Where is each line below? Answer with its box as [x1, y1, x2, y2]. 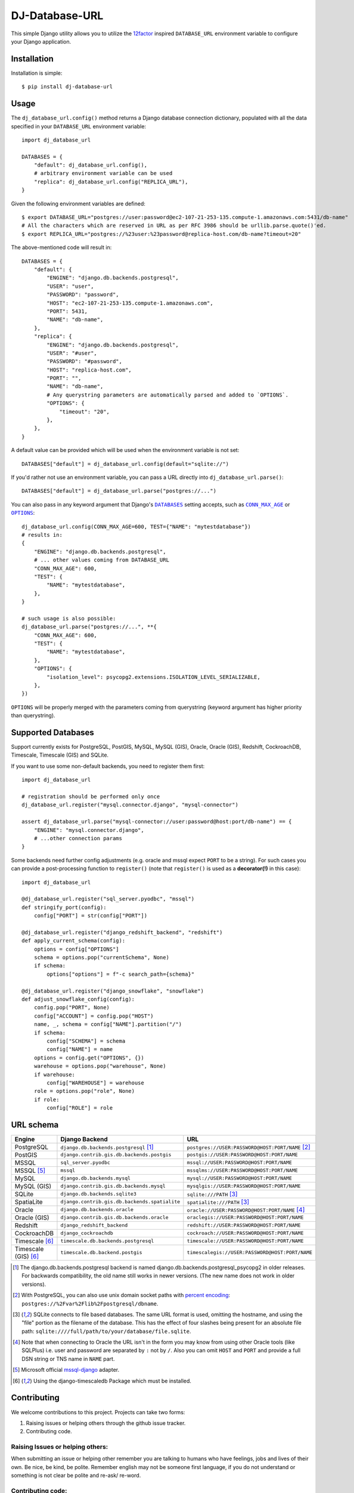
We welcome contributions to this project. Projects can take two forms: [11, 1408, 185, 1415]
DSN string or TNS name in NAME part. [21, 1355, 115, 1362]
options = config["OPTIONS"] [33, 945, 119, 953]
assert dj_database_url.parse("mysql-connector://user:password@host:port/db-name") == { [21, 818, 292, 825]
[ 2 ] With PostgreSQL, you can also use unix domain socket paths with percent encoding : [13, 1292, 231, 1299]
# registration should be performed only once [21, 793, 160, 800]
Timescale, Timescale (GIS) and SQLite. [11, 751, 109, 758]
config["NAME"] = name [46, 1046, 113, 1053]
